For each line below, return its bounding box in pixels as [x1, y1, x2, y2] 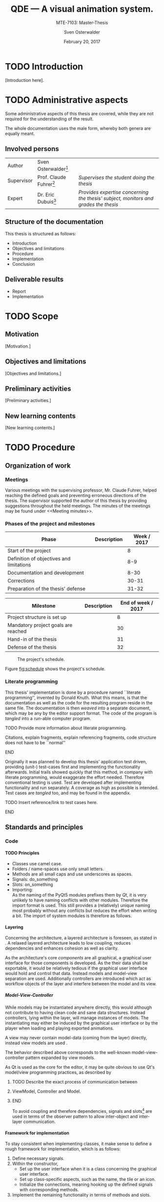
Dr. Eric [37, 191, 55, 198]
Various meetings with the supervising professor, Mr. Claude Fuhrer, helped [5, 487, 157, 493]
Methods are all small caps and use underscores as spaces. [12, 871, 133, 877]
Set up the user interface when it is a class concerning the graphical [19, 1166, 157, 1172]
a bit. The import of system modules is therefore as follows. [12, 913, 132, 919]
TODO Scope [5, 310, 59, 322]
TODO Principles [5, 850, 40, 856]
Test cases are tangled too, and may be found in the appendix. [5, 790, 131, 796]
